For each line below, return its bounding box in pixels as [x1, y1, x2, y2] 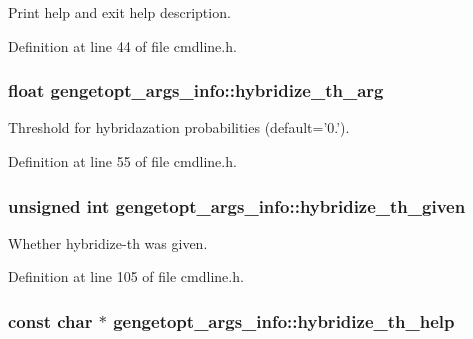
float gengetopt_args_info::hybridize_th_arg [8, 78, 384, 103]
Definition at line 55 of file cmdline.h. [8, 151, 237, 171]
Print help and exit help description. [8, 2, 231, 22]
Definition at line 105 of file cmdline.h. [8, 266, 244, 287]
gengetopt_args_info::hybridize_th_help [113, 308, 455, 333]
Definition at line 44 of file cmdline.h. [8, 35, 237, 56]
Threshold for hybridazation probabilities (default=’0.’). [8, 117, 350, 138]
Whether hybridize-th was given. [8, 232, 208, 253]
